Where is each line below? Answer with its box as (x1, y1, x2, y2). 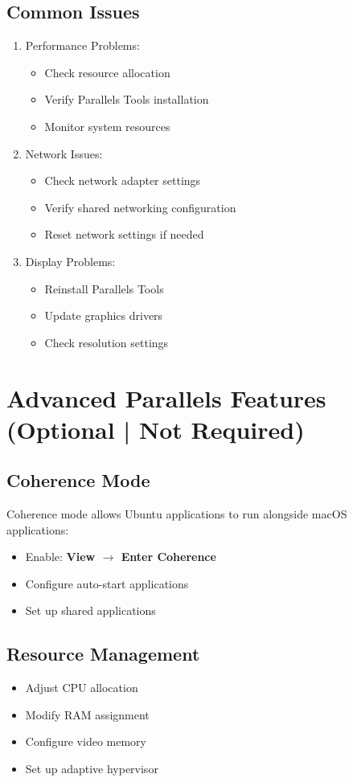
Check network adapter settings (44, 172, 201, 189)
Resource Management (6, 641, 200, 666)
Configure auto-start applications (25, 575, 189, 592)
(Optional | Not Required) (6, 412, 305, 445)
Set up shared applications (25, 602, 156, 619)
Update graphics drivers (44, 307, 163, 324)
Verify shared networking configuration (44, 199, 236, 215)
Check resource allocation (44, 63, 170, 80)
